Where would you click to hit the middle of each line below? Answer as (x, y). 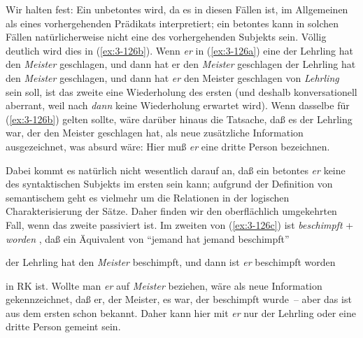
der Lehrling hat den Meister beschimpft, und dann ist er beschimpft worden (171, 262)
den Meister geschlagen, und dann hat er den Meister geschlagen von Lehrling (172, 77)
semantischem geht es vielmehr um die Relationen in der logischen (148, 197)
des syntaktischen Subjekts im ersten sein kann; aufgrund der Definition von (169, 184)
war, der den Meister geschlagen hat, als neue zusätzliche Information (155, 133)
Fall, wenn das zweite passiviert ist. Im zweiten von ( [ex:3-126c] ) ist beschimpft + (180, 224)
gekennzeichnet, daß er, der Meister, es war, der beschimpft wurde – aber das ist (179, 299)
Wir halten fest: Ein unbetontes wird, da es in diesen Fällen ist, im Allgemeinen (177, 9)
